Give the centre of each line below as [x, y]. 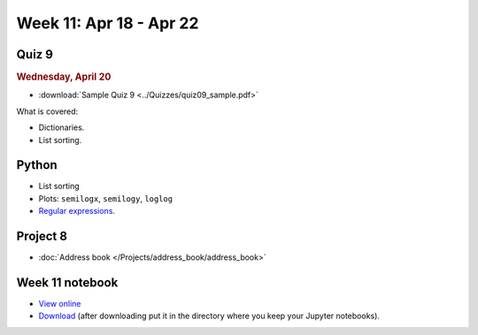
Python [37, 165]
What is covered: [47, 111]
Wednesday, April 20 [64, 77]
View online [60, 304]
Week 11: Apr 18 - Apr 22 [108, 23]
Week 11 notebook [67, 282]
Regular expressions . [77, 211]
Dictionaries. [62, 127]
